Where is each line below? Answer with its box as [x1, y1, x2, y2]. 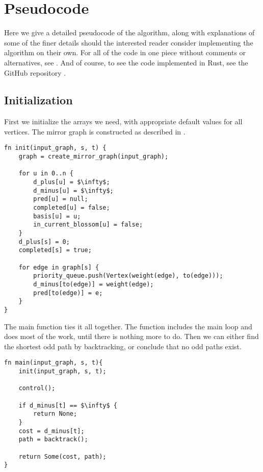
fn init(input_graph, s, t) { [4, 144, 107, 152]
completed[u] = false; [33, 204, 110, 212]
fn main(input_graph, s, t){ [4, 359, 103, 367]
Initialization [4, 92, 73, 108]
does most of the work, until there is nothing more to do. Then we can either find [4, 331, 259, 342]
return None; [33, 410, 77, 418]
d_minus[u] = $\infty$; [33, 187, 114, 194]
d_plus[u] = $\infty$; [33, 178, 110, 186]
